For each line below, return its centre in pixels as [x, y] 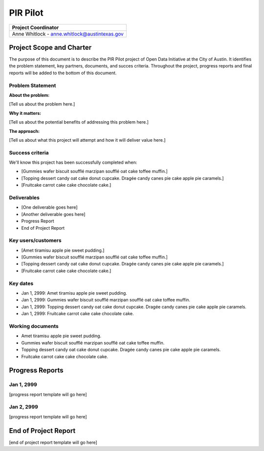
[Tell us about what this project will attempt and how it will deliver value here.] [87, 140]
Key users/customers [35, 240]
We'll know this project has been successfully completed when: [73, 162]
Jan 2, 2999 [24, 407]
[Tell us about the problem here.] [42, 104]
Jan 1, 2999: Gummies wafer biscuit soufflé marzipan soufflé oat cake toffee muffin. [106, 300]
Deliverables [24, 198]
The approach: [24, 131]
